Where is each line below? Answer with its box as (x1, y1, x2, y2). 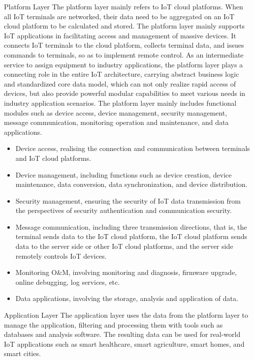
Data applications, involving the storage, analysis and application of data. (15, 293, 238, 303)
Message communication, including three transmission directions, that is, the (15, 221, 247, 232)
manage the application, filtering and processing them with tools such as (4, 319, 223, 330)
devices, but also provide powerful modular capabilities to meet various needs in (4, 88, 246, 98)
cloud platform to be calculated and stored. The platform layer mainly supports (4, 21, 245, 31)
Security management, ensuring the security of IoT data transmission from (15, 195, 241, 206)
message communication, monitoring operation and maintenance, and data (4, 117, 229, 127)
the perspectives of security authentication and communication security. (15, 205, 232, 215)
